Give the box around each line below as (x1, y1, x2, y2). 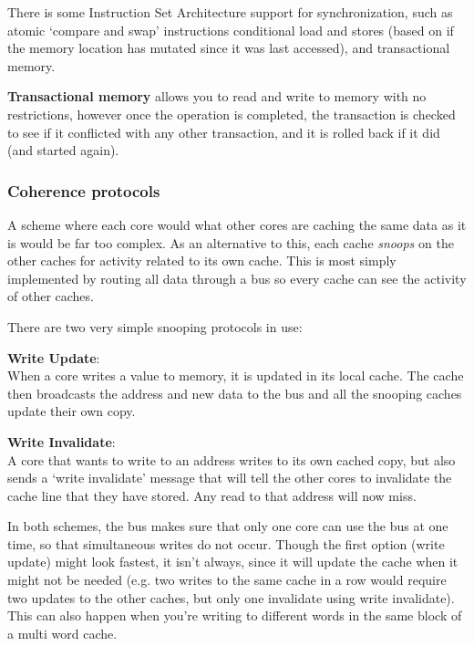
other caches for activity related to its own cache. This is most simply (7, 251, 397, 270)
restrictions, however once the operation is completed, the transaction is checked (7, 104, 456, 123)
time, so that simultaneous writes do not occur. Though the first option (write (7, 534, 445, 553)
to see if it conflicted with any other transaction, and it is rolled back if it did (7, 122, 440, 141)
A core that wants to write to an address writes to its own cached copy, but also (7, 450, 456, 469)
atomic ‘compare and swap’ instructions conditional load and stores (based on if (7, 20, 454, 39)
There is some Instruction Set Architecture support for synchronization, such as (7, 3, 453, 21)
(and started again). (7, 141, 119, 160)
